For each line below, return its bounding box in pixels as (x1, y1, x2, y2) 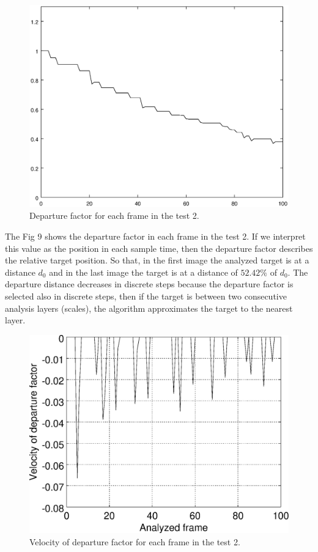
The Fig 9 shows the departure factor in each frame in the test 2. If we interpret (5, 230, 306, 243)
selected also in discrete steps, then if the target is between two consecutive (5, 289, 287, 302)
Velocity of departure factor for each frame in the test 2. (29, 535, 240, 548)
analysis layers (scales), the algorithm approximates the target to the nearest (5, 301, 293, 314)
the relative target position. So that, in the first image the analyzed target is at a (5, 254, 309, 267)
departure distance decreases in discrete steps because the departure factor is (5, 278, 294, 290)
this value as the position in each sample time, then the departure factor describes (5, 241, 313, 254)
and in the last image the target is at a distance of (49, 265, 238, 278)
